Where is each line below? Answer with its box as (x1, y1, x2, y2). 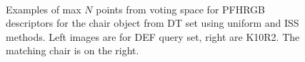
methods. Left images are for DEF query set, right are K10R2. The (6, 29, 300, 44)
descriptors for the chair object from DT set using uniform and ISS (6, 15, 299, 30)
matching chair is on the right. (6, 43, 139, 58)
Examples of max (6, 1, 81, 16)
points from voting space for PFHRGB (96, 1, 266, 16)
